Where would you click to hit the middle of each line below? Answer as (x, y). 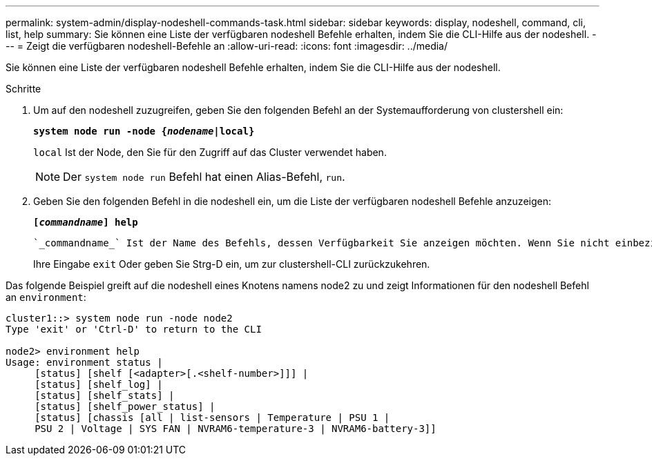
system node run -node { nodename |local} (144, 131)
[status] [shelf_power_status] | (125, 406)
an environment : (46, 297)
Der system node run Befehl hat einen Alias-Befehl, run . (204, 177)
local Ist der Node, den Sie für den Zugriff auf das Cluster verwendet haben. (210, 152)
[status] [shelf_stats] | (105, 395)
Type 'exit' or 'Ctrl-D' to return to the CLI (134, 329)
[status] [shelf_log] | (99, 384)
